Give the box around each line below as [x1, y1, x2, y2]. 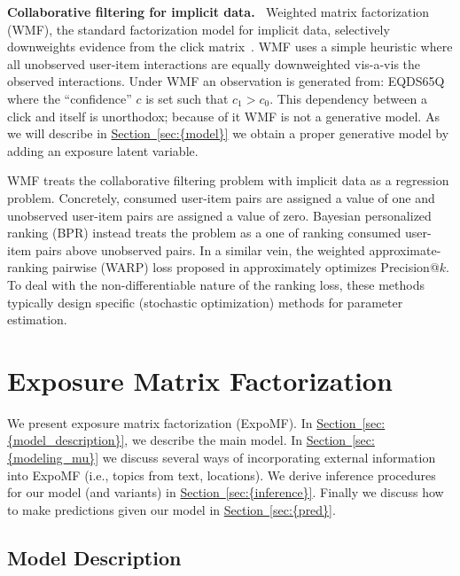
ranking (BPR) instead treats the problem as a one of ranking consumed [7, 223, 402, 242]
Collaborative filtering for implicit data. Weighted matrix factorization [7, 3, 430, 20]
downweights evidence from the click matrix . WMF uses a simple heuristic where [7, 37, 453, 56]
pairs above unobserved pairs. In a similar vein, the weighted [35, 240, 365, 259]
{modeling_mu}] [7, 448, 99, 466]
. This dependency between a [269, 89, 427, 107]
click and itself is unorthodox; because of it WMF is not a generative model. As [7, 106, 440, 125]
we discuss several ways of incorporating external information [102, 448, 436, 466]
